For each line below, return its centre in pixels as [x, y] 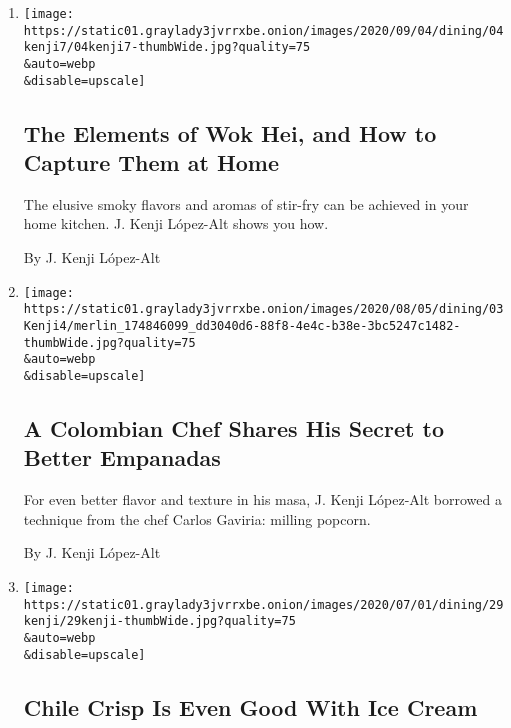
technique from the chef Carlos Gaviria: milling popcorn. [197, 518]
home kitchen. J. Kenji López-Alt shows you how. [176, 223]
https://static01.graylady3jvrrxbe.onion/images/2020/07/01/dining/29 [263, 604]
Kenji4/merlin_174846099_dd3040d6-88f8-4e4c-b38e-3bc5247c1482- [242, 325]
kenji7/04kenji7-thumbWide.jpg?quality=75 [167, 47]
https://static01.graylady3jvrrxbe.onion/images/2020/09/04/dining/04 [263, 30]
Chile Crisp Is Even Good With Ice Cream [250, 706]
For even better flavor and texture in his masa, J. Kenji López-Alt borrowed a [262, 499]
